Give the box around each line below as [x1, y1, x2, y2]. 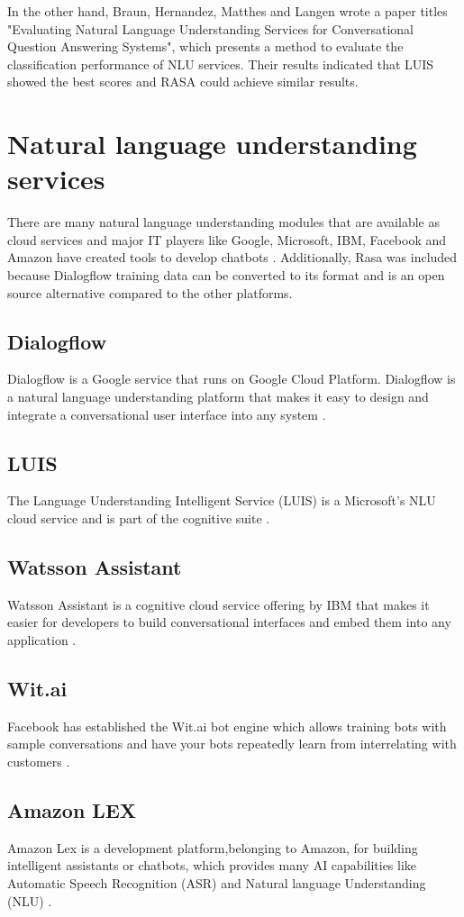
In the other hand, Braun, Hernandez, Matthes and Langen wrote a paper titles [7, 2, 448, 20]
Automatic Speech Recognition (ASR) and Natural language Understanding [7, 873, 426, 892]
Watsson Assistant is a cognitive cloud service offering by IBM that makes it [7, 595, 430, 613]
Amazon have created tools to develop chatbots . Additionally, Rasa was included [7, 248, 458, 267]
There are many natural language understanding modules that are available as [7, 213, 440, 232]
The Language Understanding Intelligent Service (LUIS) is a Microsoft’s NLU [7, 491, 436, 510]
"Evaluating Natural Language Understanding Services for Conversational [7, 19, 414, 38]
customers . [7, 752, 70, 770]
